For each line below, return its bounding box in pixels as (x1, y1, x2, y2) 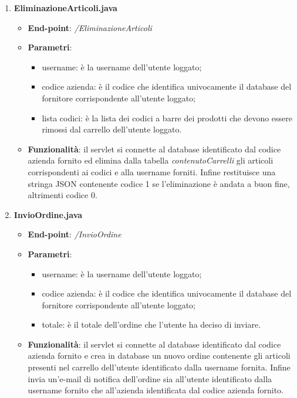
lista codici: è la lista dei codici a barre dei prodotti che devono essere (42, 111, 293, 124)
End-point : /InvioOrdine (28, 228, 122, 240)
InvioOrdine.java (14, 208, 83, 220)
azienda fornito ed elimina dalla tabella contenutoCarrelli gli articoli (28, 154, 274, 166)
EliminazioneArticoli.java (14, 2, 117, 13)
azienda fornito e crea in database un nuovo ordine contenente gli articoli (28, 349, 291, 362)
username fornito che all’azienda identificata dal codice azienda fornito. (28, 384, 283, 396)
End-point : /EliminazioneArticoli (28, 21, 152, 33)
